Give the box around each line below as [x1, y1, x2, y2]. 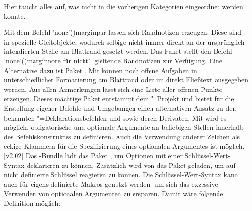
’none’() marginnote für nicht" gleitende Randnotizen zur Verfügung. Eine [4, 55, 222, 65]
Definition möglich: [4, 197, 61, 208]
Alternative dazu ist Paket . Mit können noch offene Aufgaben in [4, 65, 197, 75]
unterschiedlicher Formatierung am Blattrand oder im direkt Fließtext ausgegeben [4, 75, 249, 85]
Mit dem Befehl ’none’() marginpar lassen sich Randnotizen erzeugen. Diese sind [4, 27, 242, 37]
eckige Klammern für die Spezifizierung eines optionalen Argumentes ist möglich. [4, 141, 245, 151]
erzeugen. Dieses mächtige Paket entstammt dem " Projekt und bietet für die [4, 93, 234, 104]
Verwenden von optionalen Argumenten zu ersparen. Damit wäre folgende [4, 188, 223, 198]
